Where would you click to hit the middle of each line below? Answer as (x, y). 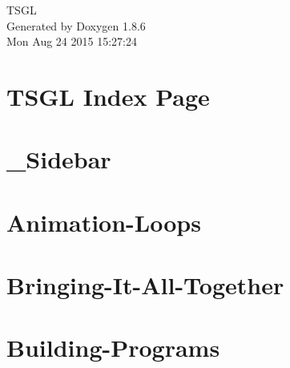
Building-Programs (113, 348)
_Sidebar (59, 159)
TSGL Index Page (108, 96)
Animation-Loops (104, 222)
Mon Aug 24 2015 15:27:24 (72, 41)
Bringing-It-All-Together (145, 285)
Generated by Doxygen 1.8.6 (76, 25)
